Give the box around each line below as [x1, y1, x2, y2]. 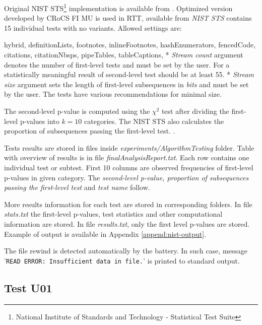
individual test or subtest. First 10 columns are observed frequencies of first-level [4, 162, 253, 172]
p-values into [20, 115, 59, 126]
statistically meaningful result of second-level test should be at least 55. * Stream [4, 69, 254, 80]
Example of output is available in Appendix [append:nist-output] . [4, 228, 207, 239]
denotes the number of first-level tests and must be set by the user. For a [4, 59, 230, 70]
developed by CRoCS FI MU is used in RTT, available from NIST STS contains [4, 13, 252, 23]
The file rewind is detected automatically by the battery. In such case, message [4, 245, 248, 256]
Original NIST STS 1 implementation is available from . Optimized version [4, 2, 233, 13]
